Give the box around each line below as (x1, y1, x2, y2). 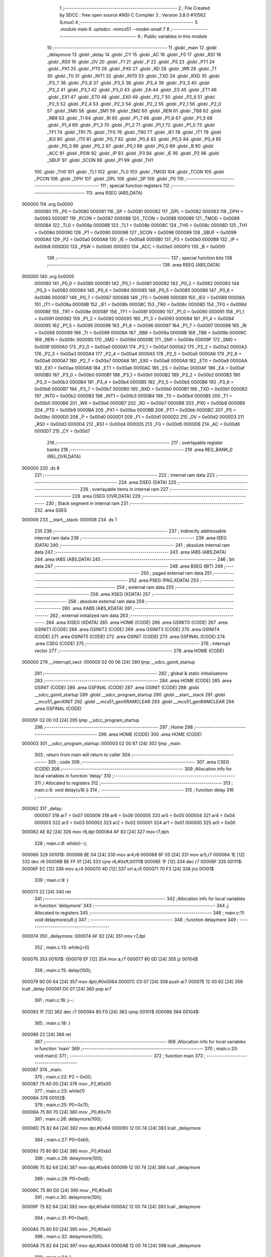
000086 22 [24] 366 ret (22, 1031, 71, 1038)
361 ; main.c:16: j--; (34, 997, 74, 1003)
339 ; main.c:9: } (34, 877, 69, 883)
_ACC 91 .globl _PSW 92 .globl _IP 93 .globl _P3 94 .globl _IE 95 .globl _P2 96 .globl (47, 150, 219, 156)
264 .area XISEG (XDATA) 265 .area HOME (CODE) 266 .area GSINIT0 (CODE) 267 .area (46, 619, 228, 625)
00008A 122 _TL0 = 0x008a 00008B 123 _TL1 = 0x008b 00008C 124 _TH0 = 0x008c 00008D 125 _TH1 (34, 222, 247, 228)
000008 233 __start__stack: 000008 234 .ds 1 (22, 516, 117, 522)
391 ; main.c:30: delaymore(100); (34, 1194, 102, 1200)
